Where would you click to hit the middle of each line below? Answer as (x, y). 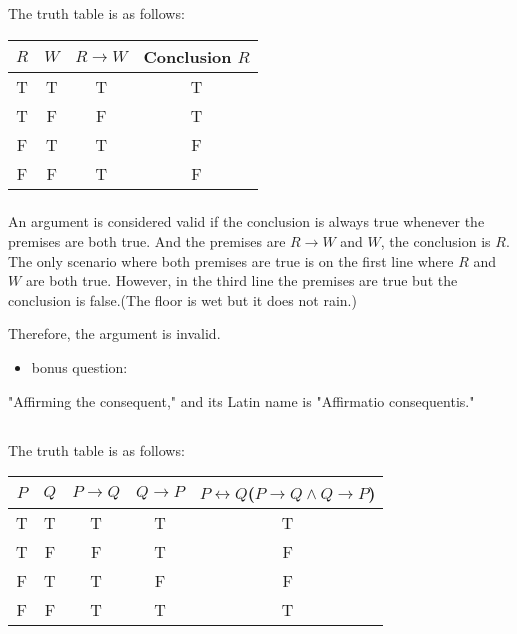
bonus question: (79, 367)
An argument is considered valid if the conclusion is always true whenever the (246, 221)
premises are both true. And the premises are (147, 241)
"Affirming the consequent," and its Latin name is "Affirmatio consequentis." (241, 400)
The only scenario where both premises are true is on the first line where (231, 260)
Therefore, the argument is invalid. (114, 333)
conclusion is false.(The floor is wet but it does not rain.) (182, 299)
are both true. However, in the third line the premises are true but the (241, 280)
